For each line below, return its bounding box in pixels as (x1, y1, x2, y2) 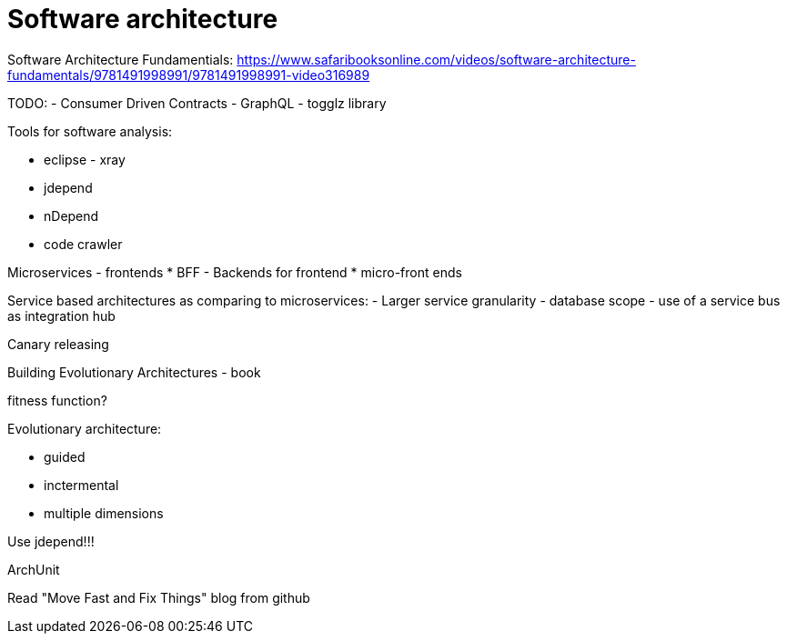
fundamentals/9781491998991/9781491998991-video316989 (7, 66, 370, 83)
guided (44, 448, 86, 465)
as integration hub (7, 307, 116, 324)
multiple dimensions (44, 505, 164, 521)
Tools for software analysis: (7, 123, 173, 139)
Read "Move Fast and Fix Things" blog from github (7, 589, 310, 606)
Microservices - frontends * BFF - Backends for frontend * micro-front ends (7, 264, 462, 280)
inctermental (44, 476, 119, 493)
